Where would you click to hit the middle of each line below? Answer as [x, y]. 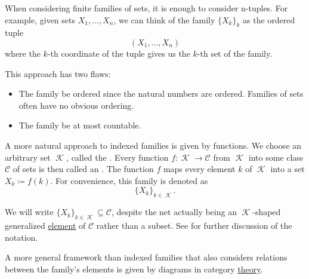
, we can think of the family [164, 19]
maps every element [199, 169]
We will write [29, 212]
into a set [288, 169]
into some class [276, 157]
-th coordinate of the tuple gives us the [119, 53]
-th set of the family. [235, 53]
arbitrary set [28, 157]
